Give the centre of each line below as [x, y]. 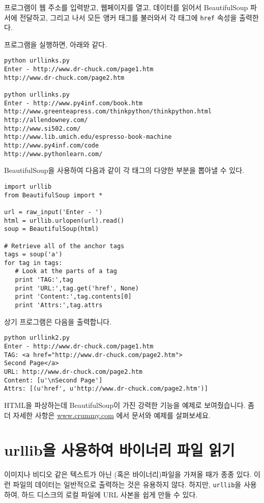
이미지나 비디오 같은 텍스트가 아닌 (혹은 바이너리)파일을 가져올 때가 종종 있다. [128, 474]
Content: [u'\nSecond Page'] [53, 380]
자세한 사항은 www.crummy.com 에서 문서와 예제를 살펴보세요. [112, 415]
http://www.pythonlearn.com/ [53, 154]
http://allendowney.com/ [46, 120]
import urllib [28, 186]
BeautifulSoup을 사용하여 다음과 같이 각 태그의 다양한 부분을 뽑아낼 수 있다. [124, 170]
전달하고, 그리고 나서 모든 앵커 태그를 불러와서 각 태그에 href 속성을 [128, 17]
